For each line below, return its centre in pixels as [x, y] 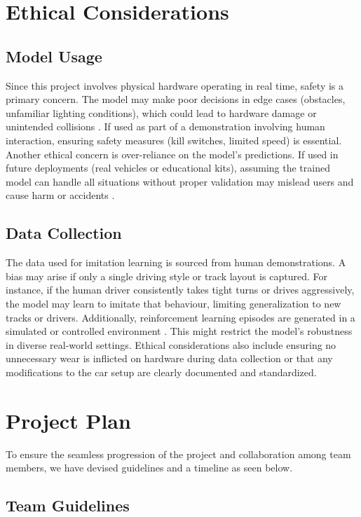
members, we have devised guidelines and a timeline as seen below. [149, 468]
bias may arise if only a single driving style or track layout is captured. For [166, 276]
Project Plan [68, 420]
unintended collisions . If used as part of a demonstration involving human [165, 126]
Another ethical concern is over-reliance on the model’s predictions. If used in [172, 154]
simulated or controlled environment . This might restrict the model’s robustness [179, 331]
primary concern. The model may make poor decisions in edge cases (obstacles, [176, 99]
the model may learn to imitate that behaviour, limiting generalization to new [173, 303]
